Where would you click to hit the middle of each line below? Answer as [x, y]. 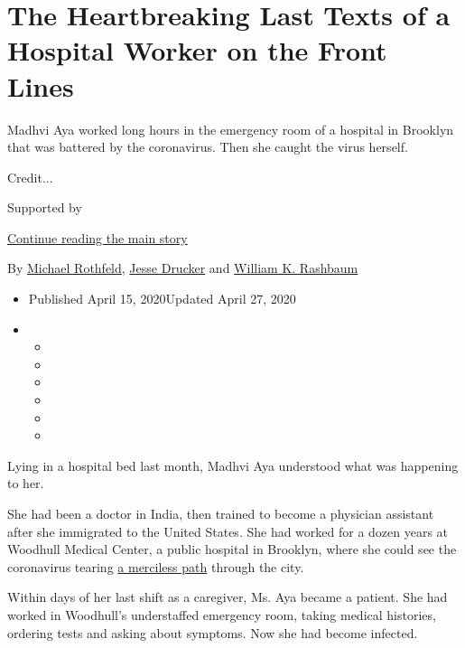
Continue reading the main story [98, 237]
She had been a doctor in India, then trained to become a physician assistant [221, 513]
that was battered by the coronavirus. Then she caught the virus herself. [208, 147]
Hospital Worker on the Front [197, 50]
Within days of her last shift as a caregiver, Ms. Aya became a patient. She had [228, 597]
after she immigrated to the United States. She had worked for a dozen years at [228, 531]
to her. [26, 483]
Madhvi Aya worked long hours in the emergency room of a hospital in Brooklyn [231, 129]
